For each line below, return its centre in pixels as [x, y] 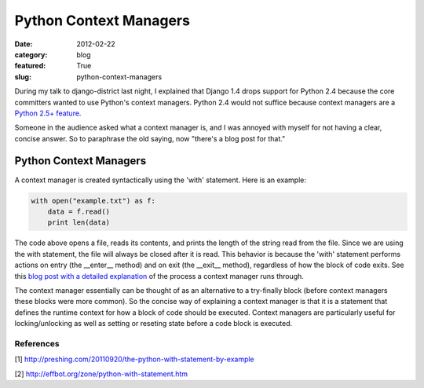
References [37, 343]
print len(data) [79, 223]
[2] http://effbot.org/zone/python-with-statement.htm [101, 374]
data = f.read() [79, 211]
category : [31, 54]
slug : [23, 77]
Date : [24, 44]
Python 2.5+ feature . [48, 113]
